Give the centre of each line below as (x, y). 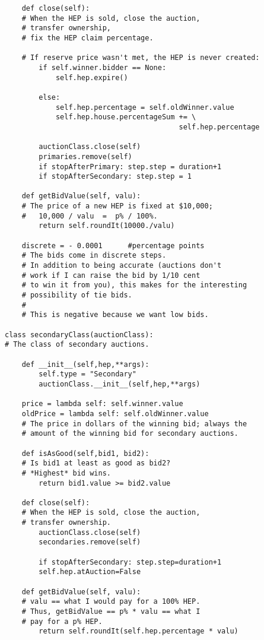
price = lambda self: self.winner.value (102, 404)
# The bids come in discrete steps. (94, 256)
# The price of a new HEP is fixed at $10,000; (117, 206)
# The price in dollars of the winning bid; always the (134, 424)
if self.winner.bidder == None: (103, 67)
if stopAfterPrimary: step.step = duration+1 (130, 167)
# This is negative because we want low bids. (115, 315)
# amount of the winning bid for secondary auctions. (130, 434)
